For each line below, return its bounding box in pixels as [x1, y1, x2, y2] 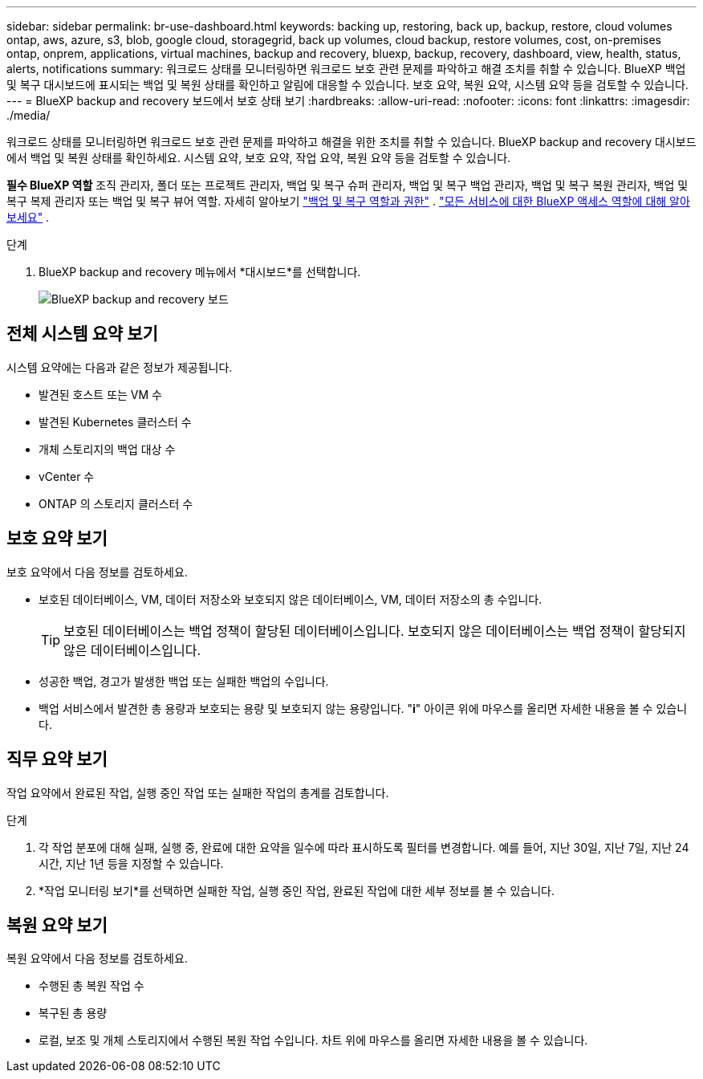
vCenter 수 [39, 469, 95, 483]
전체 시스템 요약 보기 [6, 324, 158, 344]
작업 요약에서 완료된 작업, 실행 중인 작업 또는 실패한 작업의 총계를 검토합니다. [6, 785, 389, 800]
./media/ [6, 108, 51, 122]
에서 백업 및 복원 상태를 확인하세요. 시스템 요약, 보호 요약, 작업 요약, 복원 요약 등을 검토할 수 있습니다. [6, 151, 511, 165]
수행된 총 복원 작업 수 [39, 979, 144, 993]
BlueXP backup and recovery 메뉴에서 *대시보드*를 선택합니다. [39, 265, 361, 279]
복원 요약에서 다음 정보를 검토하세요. [6, 951, 188, 966]
